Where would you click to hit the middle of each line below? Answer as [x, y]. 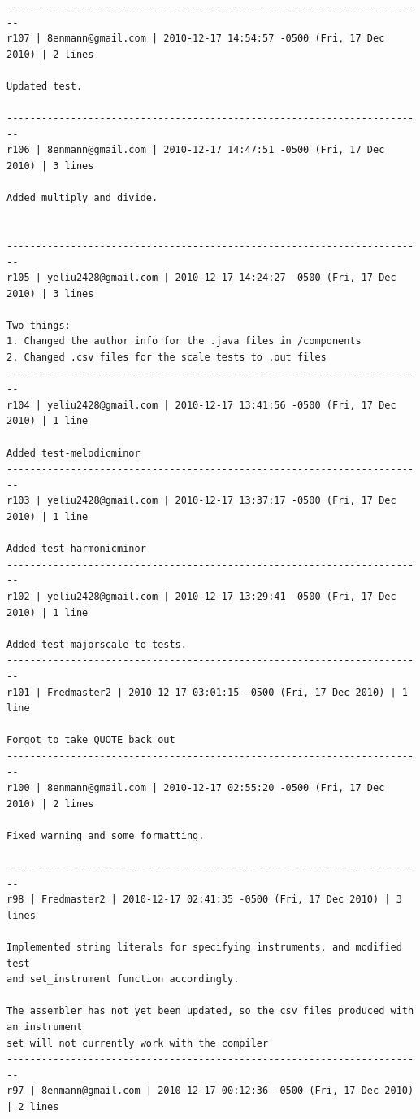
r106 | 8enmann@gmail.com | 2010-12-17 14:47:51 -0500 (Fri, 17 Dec [196, 150]
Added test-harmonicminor [76, 549]
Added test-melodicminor [74, 453]
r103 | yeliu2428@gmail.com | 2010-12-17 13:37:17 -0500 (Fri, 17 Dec [201, 501]
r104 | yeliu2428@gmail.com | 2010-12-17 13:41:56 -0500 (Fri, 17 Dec [201, 405]
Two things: [39, 325]
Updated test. [45, 86]
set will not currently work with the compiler [138, 1043]
